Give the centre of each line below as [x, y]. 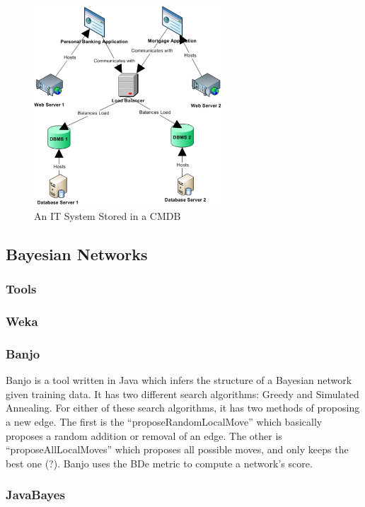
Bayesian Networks [77, 253]
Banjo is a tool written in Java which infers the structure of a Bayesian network [179, 380]
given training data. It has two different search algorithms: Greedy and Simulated [182, 394]
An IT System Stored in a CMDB [108, 215]
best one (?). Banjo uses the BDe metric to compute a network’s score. [159, 463]
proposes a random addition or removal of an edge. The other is [144, 435]
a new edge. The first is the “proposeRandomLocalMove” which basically [164, 421]
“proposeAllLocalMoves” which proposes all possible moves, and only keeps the [177, 449]
